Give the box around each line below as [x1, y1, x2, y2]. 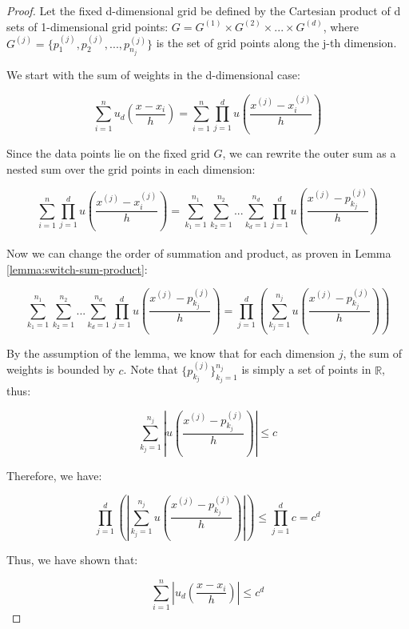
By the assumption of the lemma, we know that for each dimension [6, 344, 336, 361]
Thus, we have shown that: [6, 551, 138, 568]
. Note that [123, 361, 178, 378]
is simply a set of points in [241, 361, 371, 378]
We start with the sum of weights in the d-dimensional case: [6, 66, 300, 83]
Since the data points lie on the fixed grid [6, 145, 210, 162]
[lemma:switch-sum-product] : [6, 260, 148, 277]
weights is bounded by [6, 361, 115, 378]
